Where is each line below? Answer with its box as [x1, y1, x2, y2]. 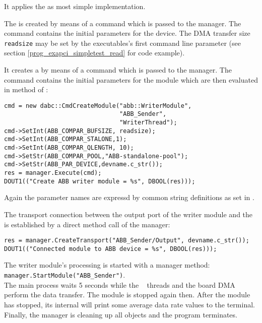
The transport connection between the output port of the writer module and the [4, 209, 253, 219]
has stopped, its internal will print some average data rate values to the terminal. [4, 299, 255, 309]
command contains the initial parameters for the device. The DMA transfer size [4, 28, 250, 38]
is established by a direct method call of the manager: [4, 219, 170, 229]
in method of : [4, 84, 48, 95]
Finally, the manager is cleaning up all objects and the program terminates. [4, 309, 237, 319]
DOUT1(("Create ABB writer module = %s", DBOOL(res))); [4, 177, 195, 185]
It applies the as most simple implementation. [4, 1, 146, 11]
